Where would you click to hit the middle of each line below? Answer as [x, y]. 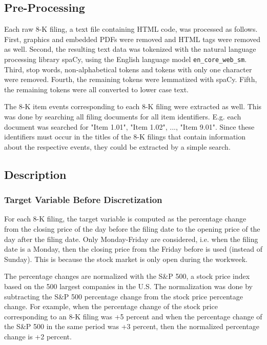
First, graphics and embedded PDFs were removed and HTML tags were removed [132, 39]
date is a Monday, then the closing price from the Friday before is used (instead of [133, 249]
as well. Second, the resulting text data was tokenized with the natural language [130, 49]
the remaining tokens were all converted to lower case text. [96, 89]
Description [35, 174]
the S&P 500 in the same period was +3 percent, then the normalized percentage [132, 326]
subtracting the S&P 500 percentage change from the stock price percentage [124, 296]
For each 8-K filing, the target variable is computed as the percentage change [125, 219]
